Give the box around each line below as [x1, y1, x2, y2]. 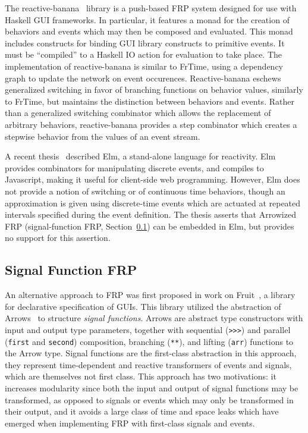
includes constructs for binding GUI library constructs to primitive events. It [5, 36, 285, 49]
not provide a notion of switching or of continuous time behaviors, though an [5, 184, 285, 197]
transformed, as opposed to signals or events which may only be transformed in [5, 393, 294, 406]
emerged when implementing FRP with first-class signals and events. [5, 416, 255, 429]
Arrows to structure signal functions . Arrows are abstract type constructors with [5, 312, 303, 324]
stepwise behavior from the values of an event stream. [5, 130, 200, 142]
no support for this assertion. [5, 231, 111, 244]
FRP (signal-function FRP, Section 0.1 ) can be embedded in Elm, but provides [5, 219, 294, 232]
